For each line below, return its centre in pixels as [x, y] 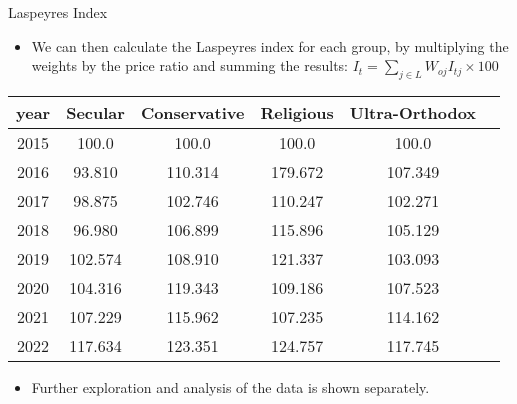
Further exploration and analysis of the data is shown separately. [230, 386]
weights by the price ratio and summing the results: [189, 65]
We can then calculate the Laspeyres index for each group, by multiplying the [270, 45]
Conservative [192, 112]
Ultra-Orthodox [413, 112]
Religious [297, 112]
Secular [95, 112]
